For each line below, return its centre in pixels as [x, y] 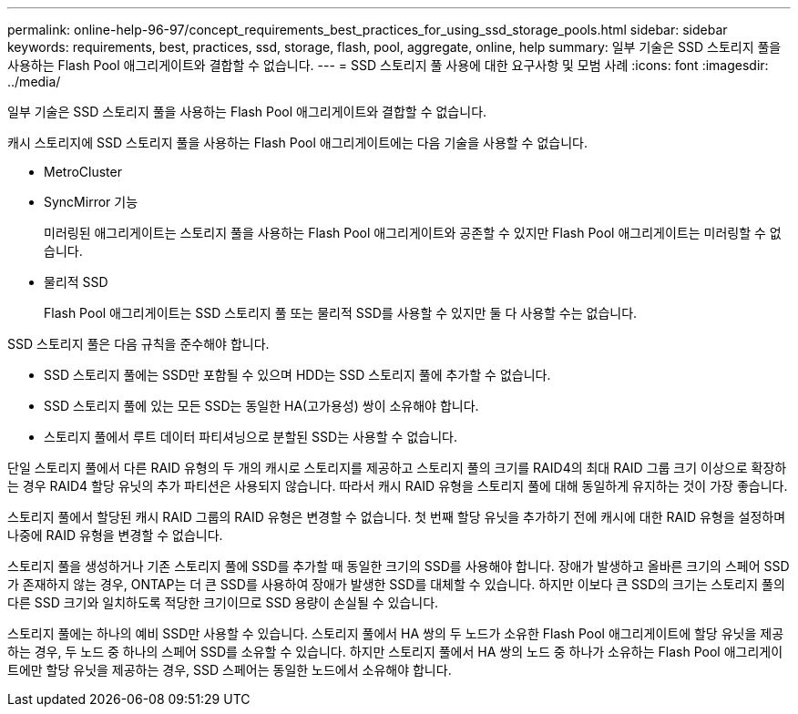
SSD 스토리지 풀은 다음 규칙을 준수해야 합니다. [138, 344]
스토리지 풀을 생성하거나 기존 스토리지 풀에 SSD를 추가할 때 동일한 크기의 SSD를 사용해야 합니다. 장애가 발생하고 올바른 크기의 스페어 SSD [399, 566]
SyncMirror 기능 [91, 202]
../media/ [34, 82]
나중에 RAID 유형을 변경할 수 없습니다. [115, 535]
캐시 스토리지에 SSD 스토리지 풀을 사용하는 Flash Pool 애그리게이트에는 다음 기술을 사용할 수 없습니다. [297, 143]
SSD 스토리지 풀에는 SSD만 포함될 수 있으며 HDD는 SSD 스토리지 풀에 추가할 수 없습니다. [297, 375]
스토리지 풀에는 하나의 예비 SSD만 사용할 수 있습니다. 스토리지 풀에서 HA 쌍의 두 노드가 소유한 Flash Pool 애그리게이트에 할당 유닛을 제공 [396, 633]
